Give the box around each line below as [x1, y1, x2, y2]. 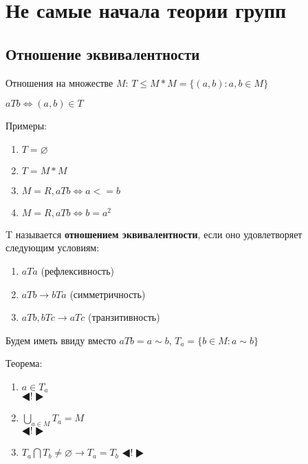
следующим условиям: [5, 240, 100, 255]
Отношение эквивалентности [5, 43, 200, 64]
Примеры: [5, 118, 47, 133]
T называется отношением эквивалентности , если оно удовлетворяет [5, 226, 302, 241]
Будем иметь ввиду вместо [5, 333, 116, 347]
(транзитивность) [87, 310, 160, 324]
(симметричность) [69, 286, 146, 301]
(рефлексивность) [41, 263, 114, 277]
